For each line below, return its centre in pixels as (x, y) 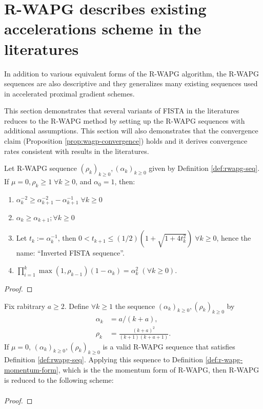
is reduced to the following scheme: (59, 379)
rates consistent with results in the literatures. (77, 151)
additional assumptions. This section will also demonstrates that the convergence (131, 131)
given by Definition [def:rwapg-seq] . (204, 168)
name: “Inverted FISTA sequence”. (70, 253)
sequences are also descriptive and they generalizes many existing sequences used (131, 83)
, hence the (234, 238)
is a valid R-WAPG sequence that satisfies (169, 346)
